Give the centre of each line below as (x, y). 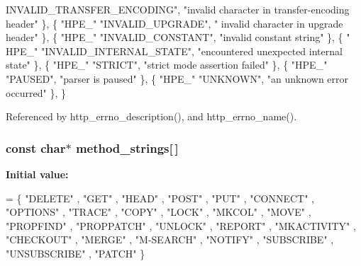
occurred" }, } (36, 92)
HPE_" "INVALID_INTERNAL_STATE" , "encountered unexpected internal (174, 51)
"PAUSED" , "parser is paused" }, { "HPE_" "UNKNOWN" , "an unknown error (177, 78)
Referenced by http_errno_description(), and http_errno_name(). (151, 116)
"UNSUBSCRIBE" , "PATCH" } (76, 253)
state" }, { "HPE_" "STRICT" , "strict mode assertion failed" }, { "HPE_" (167, 65)
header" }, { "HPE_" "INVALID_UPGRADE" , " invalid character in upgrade (174, 23)
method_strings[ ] (127, 148)
